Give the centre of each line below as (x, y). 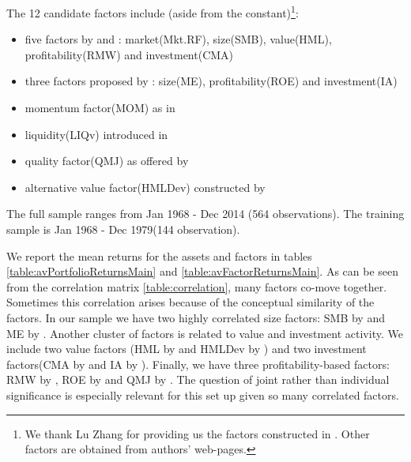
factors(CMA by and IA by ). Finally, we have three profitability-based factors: (198, 364)
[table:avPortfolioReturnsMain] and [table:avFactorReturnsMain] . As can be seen (203, 271)
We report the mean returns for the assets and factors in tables (159, 255)
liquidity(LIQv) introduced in (96, 134)
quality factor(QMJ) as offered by (107, 161)
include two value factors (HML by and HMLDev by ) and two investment (187, 349)
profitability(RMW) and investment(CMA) (129, 54)
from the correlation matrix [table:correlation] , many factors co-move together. (197, 286)
